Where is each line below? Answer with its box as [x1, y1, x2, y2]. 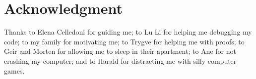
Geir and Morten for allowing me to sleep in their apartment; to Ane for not [4, 46, 236, 56]
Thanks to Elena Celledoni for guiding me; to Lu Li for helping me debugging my [4, 27, 252, 37]
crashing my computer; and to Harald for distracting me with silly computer [4, 55, 237, 66]
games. [4, 65, 25, 76]
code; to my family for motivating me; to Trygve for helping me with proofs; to [4, 36, 245, 46]
